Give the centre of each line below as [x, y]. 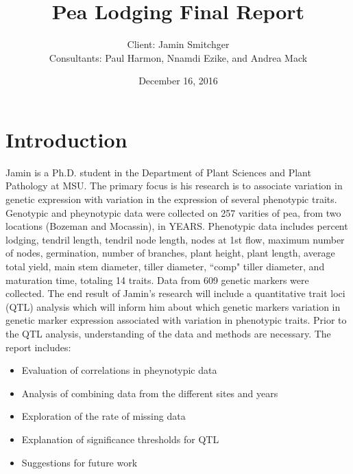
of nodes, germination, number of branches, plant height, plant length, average [170, 253]
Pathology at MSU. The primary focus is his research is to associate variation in [174, 186]
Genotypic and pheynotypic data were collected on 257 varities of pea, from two [173, 212]
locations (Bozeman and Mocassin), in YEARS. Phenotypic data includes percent [177, 226]
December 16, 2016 [178, 81]
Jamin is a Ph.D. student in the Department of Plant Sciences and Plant [158, 172]
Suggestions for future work [80, 462]
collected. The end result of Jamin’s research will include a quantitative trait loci [175, 293]
